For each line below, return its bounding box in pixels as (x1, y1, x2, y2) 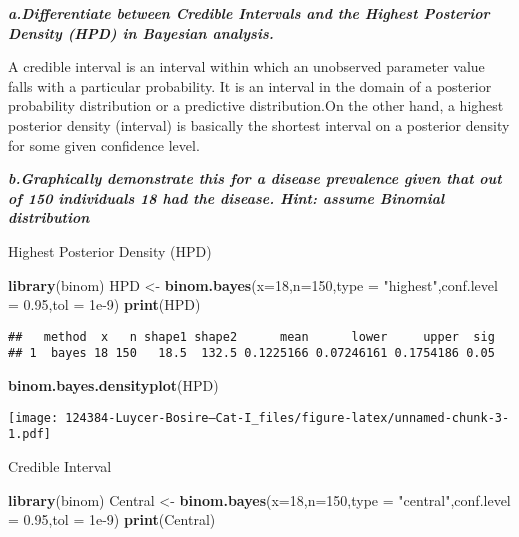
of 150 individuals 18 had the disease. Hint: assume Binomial (8, 187, 445, 208)
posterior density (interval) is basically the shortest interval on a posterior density (8, 114, 510, 135)
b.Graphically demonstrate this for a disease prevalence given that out (8, 168, 502, 189)
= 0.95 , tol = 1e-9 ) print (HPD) (8, 294, 201, 315)
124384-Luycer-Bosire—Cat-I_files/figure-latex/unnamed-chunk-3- (65, 410, 510, 425)
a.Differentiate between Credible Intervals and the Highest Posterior (8, 3, 490, 23)
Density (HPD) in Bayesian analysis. (8, 22, 274, 43)
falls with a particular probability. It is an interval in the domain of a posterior (8, 75, 492, 96)
